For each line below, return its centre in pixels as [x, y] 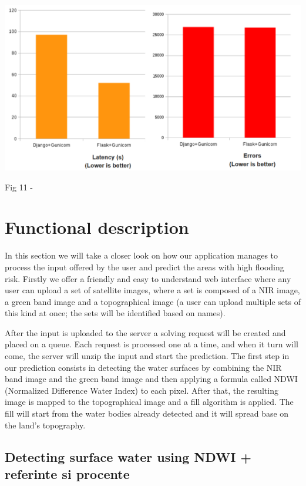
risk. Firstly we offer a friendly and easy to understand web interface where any [148, 278]
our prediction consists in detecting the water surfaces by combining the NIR [143, 367]
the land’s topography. [45, 425]
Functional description [97, 227]
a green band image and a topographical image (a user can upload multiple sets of [153, 301]
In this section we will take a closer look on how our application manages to [142, 255]
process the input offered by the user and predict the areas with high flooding [144, 267]
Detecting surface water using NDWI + [128, 456]
